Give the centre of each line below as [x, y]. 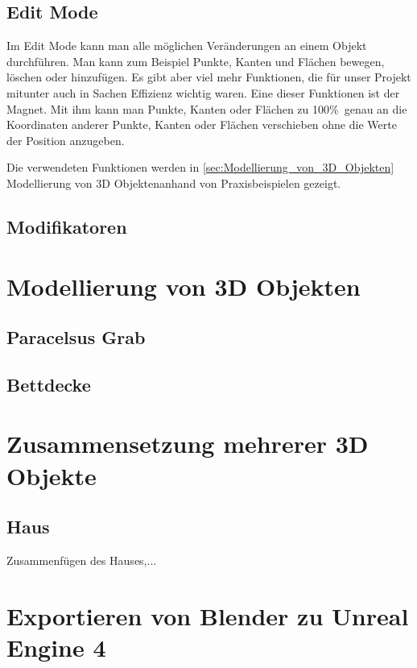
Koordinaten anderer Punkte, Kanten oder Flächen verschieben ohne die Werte [202, 124]
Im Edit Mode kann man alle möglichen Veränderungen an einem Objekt [187, 46]
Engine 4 [56, 647]
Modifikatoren [67, 226]
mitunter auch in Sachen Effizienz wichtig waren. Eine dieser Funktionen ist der [203, 92]
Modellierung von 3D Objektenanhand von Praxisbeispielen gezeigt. [174, 183]
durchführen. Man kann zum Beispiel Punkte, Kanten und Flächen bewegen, [196, 61]
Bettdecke [49, 384]
